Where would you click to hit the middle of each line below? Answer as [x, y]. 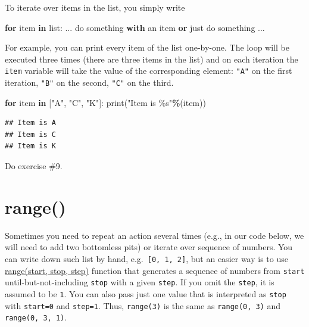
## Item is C [30, 134]
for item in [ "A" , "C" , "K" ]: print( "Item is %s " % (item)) [105, 102]
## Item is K [30, 146]
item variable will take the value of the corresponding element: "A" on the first [149, 71]
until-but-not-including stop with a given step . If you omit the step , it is [140, 282]
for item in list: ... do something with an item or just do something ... [135, 27]
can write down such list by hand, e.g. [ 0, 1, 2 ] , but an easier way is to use [146, 258]
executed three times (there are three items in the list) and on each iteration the [152, 59]
